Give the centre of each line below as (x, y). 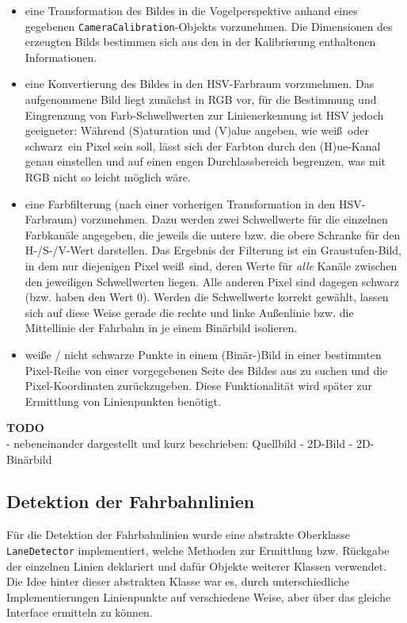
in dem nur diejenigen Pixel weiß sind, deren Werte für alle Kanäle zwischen (211, 265)
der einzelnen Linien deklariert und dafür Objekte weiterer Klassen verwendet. (197, 566)
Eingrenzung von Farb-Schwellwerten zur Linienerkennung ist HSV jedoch (204, 115)
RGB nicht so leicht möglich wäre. (108, 177)
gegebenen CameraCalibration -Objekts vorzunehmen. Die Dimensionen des (209, 26)
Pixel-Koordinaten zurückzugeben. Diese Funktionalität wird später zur (198, 386)
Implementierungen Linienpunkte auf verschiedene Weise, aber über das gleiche (199, 596)
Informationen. (61, 57)
